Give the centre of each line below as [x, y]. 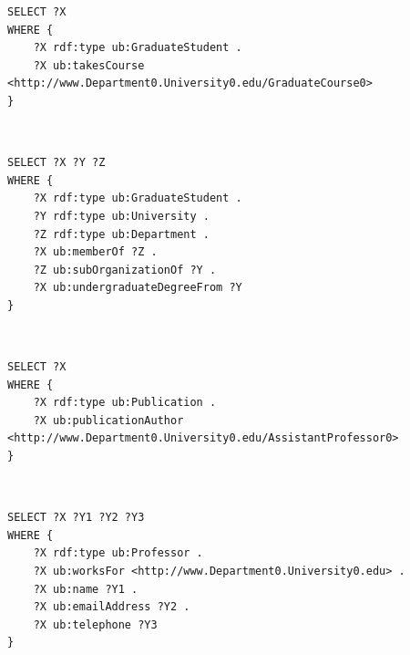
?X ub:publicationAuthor [108, 420]
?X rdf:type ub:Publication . [125, 403]
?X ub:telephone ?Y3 [95, 624]
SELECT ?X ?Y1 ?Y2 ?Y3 [76, 518]
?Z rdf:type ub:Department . [121, 234]
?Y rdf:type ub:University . [121, 216]
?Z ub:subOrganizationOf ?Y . [125, 270]
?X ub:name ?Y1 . [86, 589]
